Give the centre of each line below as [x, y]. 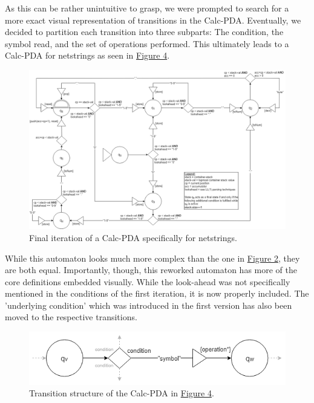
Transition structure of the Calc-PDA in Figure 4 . [122, 393]
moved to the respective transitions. [71, 317]
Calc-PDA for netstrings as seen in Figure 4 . [87, 55]
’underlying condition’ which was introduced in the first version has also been [149, 305]
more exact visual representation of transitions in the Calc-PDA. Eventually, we [153, 20]
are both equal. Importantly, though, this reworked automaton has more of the [151, 270]
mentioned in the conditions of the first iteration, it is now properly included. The [157, 293]
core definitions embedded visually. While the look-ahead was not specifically [148, 281]
